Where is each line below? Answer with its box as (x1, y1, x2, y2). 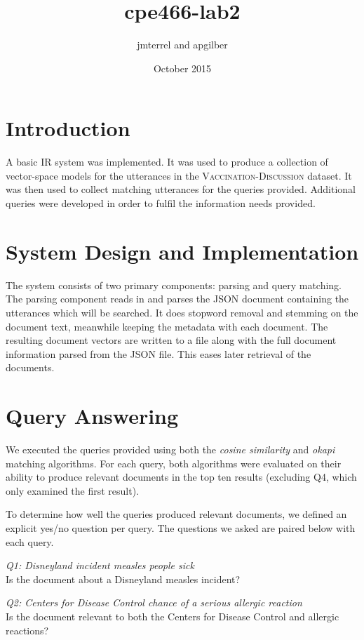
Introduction (6, 114, 130, 142)
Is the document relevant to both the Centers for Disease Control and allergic (6, 608, 339, 623)
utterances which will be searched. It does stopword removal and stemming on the (6, 305, 358, 319)
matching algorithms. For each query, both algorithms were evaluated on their (6, 455, 342, 470)
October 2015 (153, 60, 212, 75)
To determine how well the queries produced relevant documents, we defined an (6, 507, 347, 521)
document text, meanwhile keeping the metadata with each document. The (6, 319, 328, 333)
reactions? (6, 622, 49, 637)
